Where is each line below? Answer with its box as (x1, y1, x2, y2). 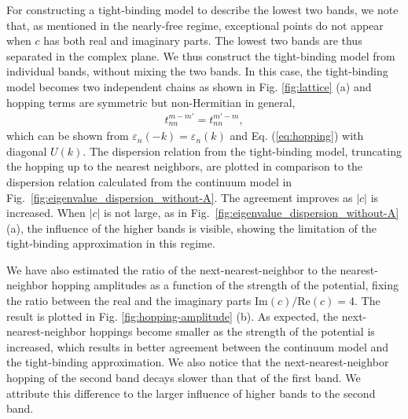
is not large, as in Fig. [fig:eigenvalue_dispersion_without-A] (104, 204, 399, 221)
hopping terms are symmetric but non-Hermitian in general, (6, 94, 296, 110)
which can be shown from (6, 127, 129, 144)
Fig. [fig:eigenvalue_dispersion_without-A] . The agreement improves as (6, 189, 353, 205)
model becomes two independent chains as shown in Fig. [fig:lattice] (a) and (6, 78, 372, 94)
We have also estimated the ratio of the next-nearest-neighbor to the (6, 261, 336, 277)
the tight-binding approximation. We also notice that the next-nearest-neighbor (6, 354, 389, 370)
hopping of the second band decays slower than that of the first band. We (6, 369, 361, 386)
